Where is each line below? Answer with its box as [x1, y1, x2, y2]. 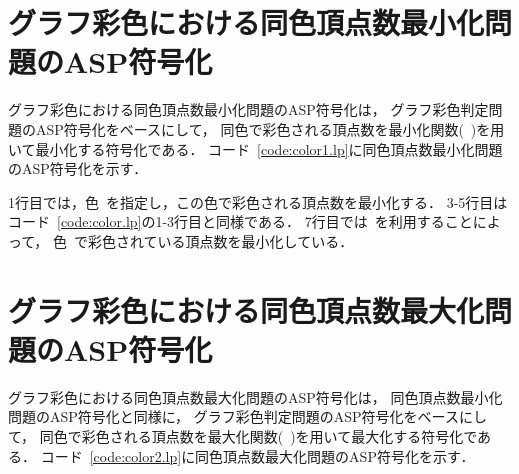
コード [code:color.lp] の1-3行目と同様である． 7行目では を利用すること [8, 211, 473, 232]
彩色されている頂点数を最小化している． [87, 230, 354, 251]
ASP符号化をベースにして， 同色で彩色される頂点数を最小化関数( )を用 [35, 118, 505, 139]
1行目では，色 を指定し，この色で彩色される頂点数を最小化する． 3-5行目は [8, 191, 508, 212]
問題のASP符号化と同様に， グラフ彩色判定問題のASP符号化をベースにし [8, 406, 487, 427]
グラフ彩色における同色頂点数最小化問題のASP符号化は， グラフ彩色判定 [8, 99, 489, 120]
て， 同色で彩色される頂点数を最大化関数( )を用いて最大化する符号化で [8, 425, 478, 446]
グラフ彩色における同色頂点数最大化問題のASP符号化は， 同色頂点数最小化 [8, 386, 503, 407]
